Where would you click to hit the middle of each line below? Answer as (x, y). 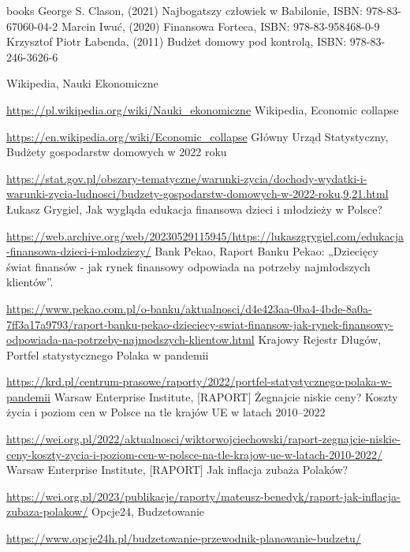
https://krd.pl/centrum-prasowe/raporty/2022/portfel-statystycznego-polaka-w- (199, 381)
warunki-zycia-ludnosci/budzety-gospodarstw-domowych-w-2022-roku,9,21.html (198, 194)
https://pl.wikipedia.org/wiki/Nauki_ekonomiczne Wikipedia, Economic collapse (203, 109)
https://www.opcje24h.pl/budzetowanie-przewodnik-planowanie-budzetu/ (184, 538)
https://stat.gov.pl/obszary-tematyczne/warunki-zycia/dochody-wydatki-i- (187, 178)
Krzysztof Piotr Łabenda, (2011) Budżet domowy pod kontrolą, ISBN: (177, 41)
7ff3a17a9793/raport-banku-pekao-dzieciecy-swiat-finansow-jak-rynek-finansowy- (200, 324)
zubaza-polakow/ (47, 511)
